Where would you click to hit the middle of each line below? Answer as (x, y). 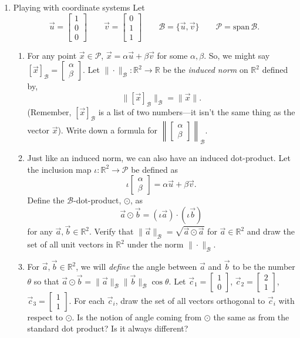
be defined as (154, 169)
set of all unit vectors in (70, 244)
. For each (87, 300)
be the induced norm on (205, 70)
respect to (45, 317)
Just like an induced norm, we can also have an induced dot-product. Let (159, 158)
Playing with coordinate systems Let (79, 7)
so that (46, 281)
